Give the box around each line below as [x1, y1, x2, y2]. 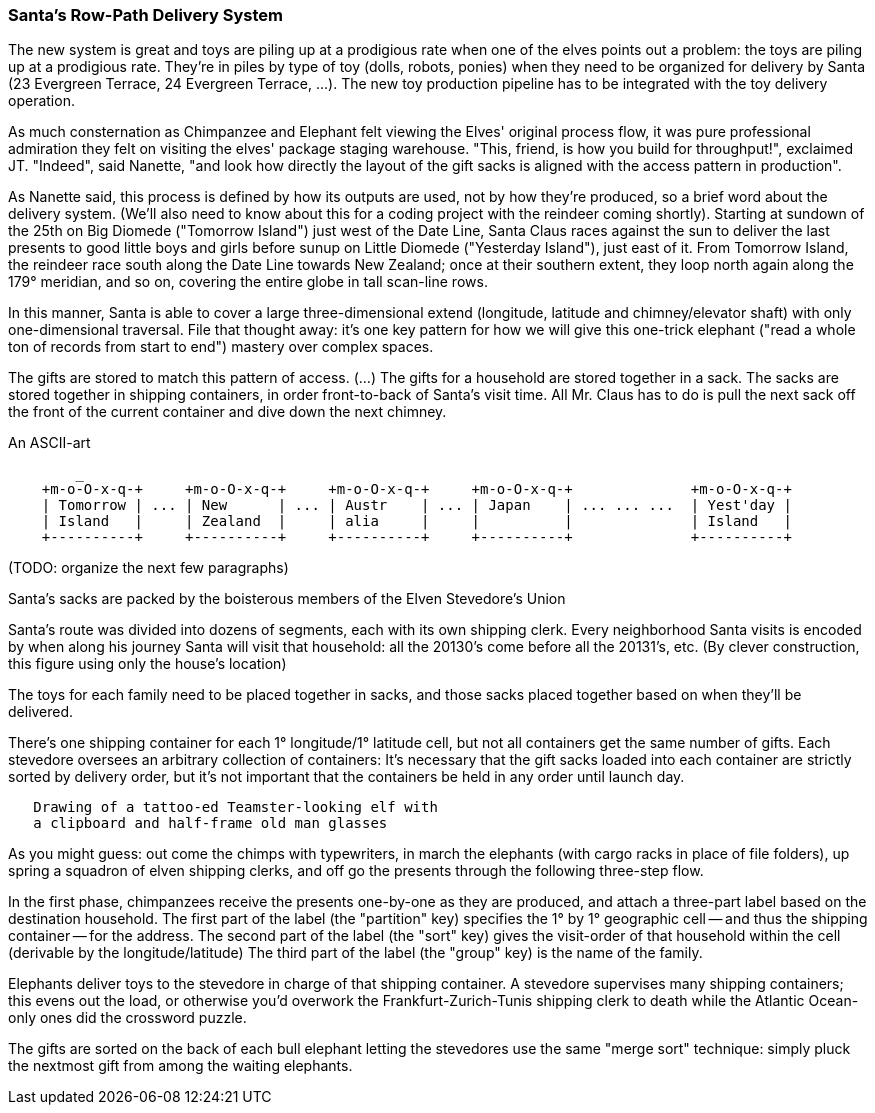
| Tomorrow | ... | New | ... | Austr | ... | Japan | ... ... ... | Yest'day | [41, 497, 792, 514]
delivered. [8, 703, 74, 721]
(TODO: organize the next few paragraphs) [8, 559, 289, 577]
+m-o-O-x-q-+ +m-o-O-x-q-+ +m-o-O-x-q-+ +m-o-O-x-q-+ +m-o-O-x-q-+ [41, 481, 792, 498]
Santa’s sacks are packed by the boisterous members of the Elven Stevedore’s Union [8, 590, 566, 608]
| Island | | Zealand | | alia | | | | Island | [41, 513, 792, 530]
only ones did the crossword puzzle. [8, 1009, 247, 1027]
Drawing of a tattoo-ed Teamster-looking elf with [33, 799, 438, 816]
